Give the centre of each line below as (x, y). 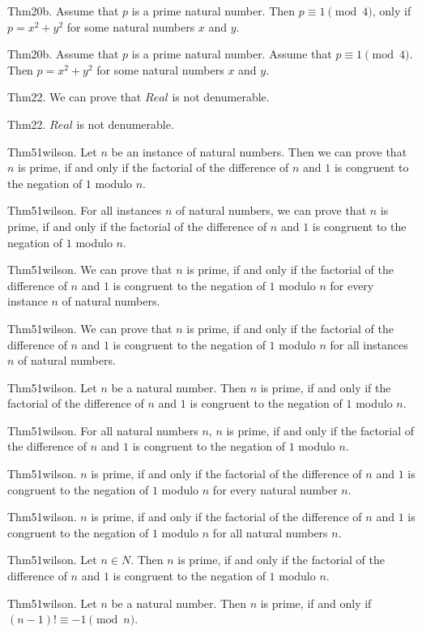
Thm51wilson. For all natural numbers (103, 430)
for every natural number (275, 489)
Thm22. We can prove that (75, 97)
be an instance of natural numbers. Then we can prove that (259, 151)
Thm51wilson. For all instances (85, 210)
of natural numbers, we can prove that (271, 210)
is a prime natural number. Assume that (232, 54)
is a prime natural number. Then (213, 11)
